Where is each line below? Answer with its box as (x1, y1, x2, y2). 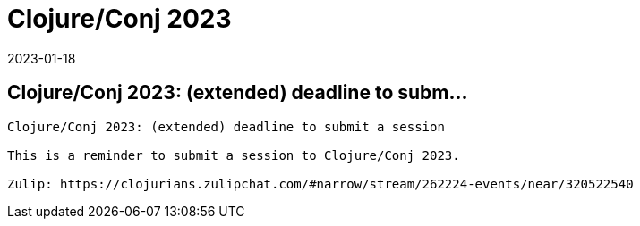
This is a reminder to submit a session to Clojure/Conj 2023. (7, 147, 460, 163)
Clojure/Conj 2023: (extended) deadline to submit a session (7, 119, 445, 134)
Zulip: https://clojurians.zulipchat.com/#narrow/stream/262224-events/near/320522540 (7, 176, 634, 191)
